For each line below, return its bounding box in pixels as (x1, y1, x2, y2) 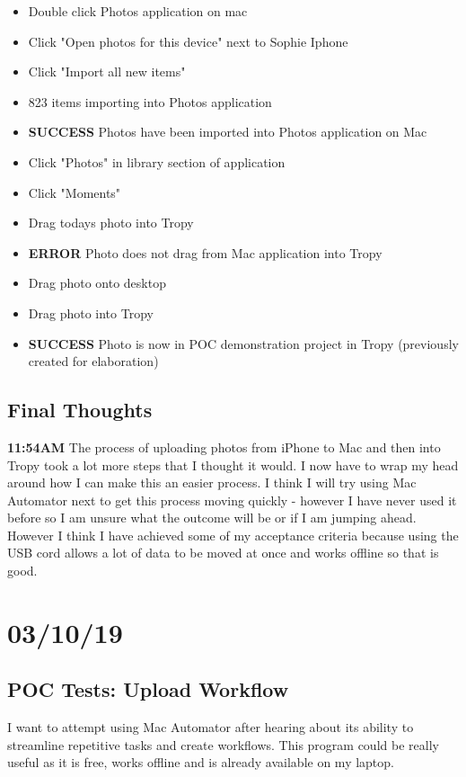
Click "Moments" (28, 183, 121, 201)
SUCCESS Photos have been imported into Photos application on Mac (28, 122, 427, 141)
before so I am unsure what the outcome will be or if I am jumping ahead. (7, 508, 417, 527)
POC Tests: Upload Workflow (7, 675, 289, 703)
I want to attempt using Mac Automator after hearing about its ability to (7, 718, 414, 737)
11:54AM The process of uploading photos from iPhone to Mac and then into (7, 437, 441, 456)
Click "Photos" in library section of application (28, 152, 286, 171)
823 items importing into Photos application (28, 92, 272, 111)
